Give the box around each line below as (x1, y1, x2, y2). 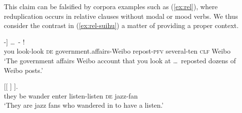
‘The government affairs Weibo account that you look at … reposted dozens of (4, 55, 236, 65)
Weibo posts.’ (4, 65, 43, 75)
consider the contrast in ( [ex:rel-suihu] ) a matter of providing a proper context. (4, 20, 239, 30)
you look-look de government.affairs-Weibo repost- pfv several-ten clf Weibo (4, 46, 231, 56)
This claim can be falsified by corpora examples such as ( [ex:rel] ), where (4, 1, 218, 11)
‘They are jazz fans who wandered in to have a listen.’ (4, 100, 164, 110)
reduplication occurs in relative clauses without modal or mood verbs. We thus (4, 11, 238, 21)
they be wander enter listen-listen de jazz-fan (4, 90, 138, 100)
